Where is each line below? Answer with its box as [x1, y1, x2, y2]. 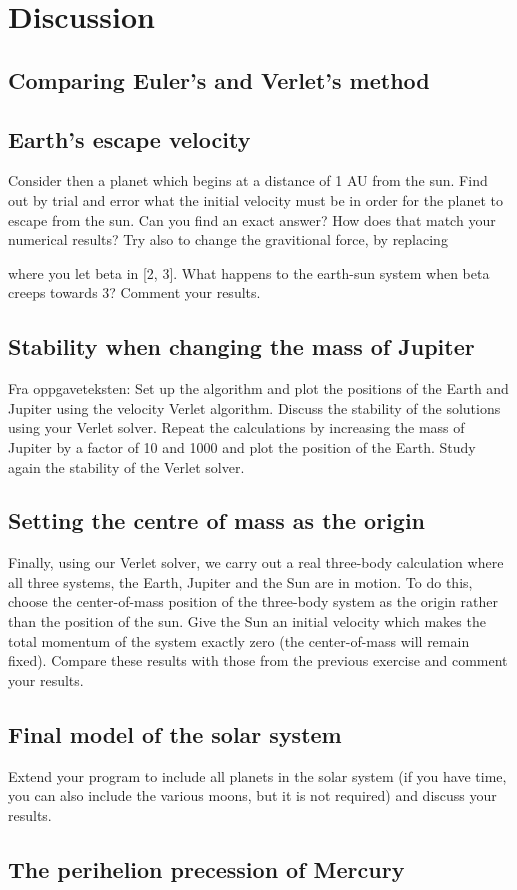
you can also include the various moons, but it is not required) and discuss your [8, 785, 497, 806]
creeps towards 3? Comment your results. [8, 282, 261, 303]
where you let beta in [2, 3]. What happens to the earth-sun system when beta [8, 262, 490, 283]
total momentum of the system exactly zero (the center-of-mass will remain [8, 630, 470, 651]
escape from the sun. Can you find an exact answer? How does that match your [8, 209, 496, 230]
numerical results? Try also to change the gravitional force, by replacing [8, 229, 448, 250]
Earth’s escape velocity [8, 123, 251, 154]
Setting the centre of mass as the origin [8, 505, 426, 536]
